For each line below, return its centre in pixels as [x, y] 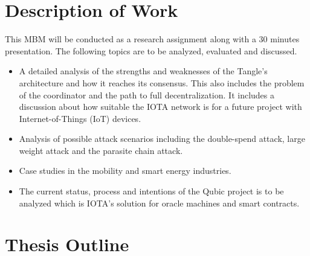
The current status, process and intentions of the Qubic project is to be [151, 191]
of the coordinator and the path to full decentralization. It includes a [147, 94]
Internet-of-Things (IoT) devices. [80, 118]
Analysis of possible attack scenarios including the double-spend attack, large [162, 139]
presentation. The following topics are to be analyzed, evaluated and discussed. [151, 50]
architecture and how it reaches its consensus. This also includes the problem [162, 82]
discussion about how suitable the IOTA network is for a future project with [160, 107]
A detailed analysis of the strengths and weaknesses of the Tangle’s [143, 71]
